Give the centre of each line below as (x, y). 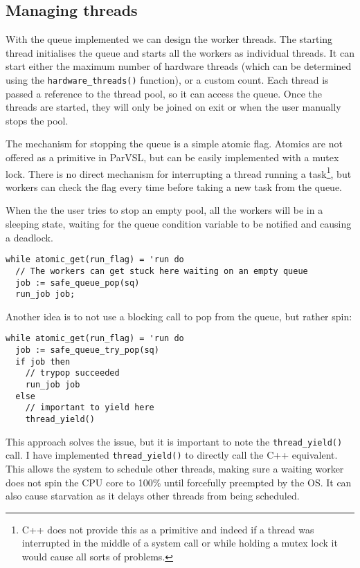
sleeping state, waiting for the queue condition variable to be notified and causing (179, 224)
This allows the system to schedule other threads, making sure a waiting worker (175, 469)
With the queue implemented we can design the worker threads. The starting (169, 39)
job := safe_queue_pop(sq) (78, 283)
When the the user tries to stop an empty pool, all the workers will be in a (164, 210)
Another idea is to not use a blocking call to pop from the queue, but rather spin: (179, 316)
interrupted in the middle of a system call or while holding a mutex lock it (180, 543)
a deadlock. (29, 237)
